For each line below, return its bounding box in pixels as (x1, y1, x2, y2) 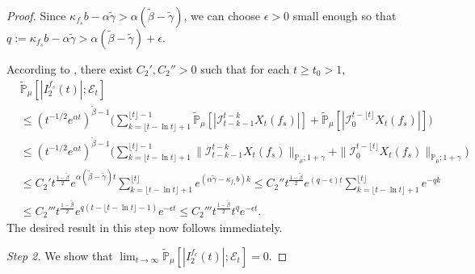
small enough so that (292, 7, 397, 23)
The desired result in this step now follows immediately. (6, 219, 283, 236)
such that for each (200, 61, 290, 77)
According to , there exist (6, 61, 133, 77)
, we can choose (183, 7, 260, 23)
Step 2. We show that (6, 247, 113, 263)
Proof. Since (6, 7, 66, 23)
